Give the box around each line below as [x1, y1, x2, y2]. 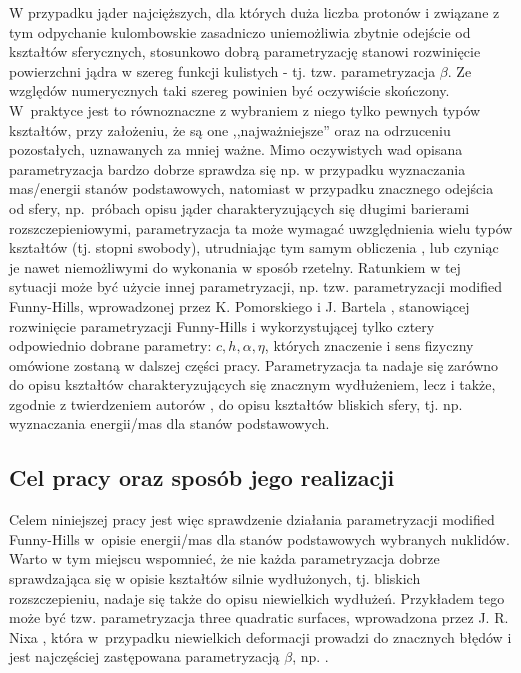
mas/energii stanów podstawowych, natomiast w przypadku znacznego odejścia [9, 178, 494, 199]
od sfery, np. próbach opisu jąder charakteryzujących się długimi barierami [9, 197, 470, 218]
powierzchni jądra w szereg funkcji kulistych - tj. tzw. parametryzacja [9, 60, 436, 81]
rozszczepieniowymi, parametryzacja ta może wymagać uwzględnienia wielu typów [9, 217, 513, 238]
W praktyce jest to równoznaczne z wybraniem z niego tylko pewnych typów [9, 99, 481, 120]
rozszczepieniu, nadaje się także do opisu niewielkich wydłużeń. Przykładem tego [9, 587, 505, 608]
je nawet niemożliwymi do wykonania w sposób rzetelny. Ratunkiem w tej [9, 256, 461, 277]
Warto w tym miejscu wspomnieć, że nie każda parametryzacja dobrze [9, 548, 440, 569]
